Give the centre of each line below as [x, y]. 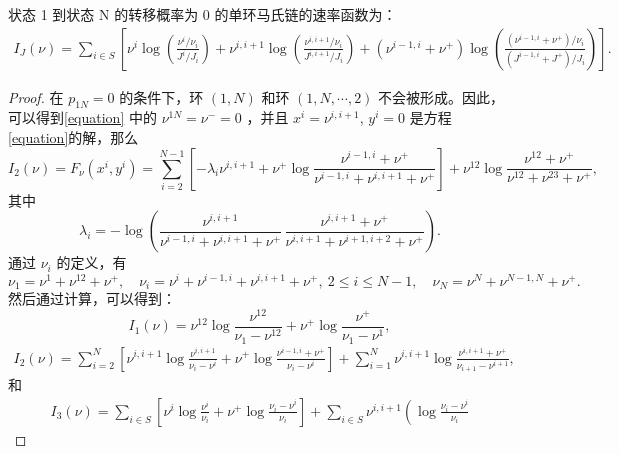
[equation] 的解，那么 [73, 137]
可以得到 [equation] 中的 [82, 117]
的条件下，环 [161, 96]
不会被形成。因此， [441, 96]
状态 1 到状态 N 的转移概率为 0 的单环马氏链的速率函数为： [202, 14]
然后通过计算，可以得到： [92, 298]
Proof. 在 [36, 96]
